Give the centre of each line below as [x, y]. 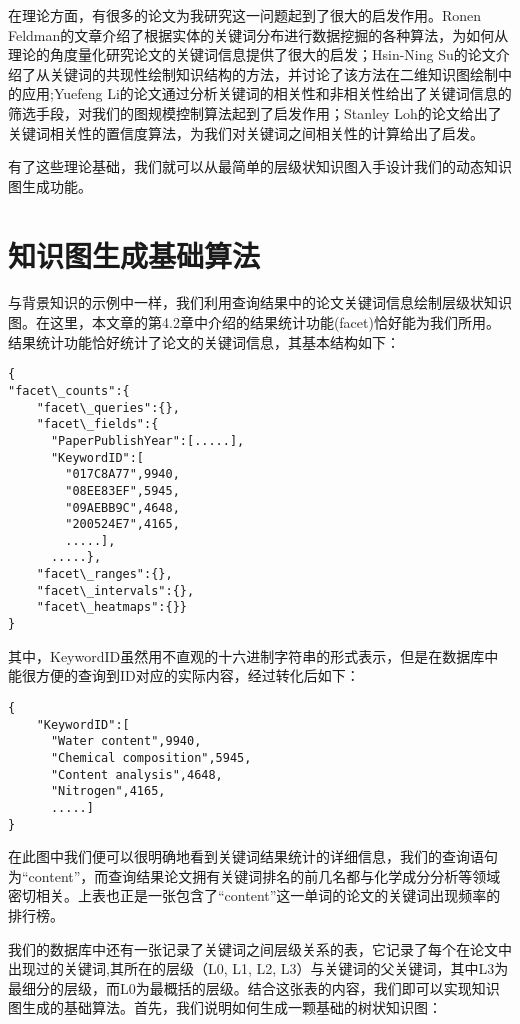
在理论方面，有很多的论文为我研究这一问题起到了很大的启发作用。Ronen [245, 15]
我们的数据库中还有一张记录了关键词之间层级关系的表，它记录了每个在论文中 [260, 948]
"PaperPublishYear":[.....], [147, 440]
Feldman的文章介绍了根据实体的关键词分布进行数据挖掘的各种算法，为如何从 [258, 34]
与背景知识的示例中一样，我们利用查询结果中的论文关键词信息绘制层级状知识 [260, 302]
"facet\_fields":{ [97, 424]
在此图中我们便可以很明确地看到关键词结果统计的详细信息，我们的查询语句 [253, 856]
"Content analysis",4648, [136, 774]
